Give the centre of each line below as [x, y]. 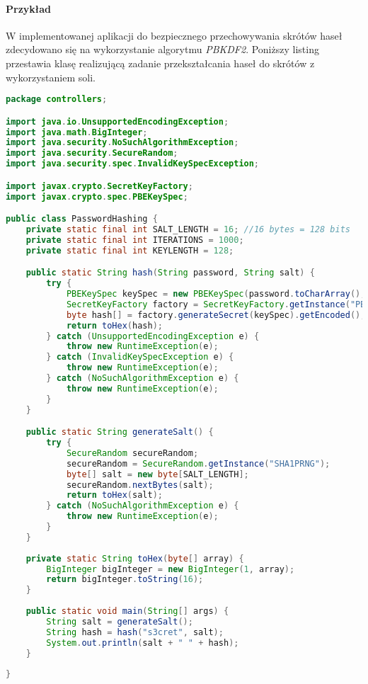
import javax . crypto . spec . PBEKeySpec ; [97, 196]
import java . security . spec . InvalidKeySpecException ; [133, 164]
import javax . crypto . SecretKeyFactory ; [99, 186]
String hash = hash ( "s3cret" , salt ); [135, 632]
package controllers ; [57, 99]
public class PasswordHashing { [82, 219]
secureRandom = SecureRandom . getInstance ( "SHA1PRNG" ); [198, 463]
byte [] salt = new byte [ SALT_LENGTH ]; [157, 474]
